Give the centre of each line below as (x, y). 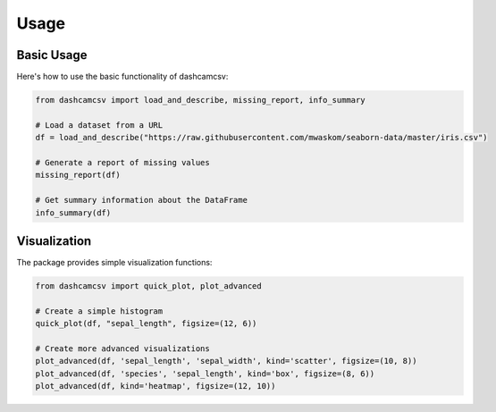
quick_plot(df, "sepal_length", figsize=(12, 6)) (146, 324)
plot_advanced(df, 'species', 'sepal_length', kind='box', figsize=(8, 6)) (205, 374)
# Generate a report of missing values (122, 162)
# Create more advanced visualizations (122, 349)
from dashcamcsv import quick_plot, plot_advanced (149, 286)
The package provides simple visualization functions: (114, 263)
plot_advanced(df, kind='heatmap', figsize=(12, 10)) (156, 386)
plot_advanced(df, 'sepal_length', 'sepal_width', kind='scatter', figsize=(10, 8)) (226, 361)
